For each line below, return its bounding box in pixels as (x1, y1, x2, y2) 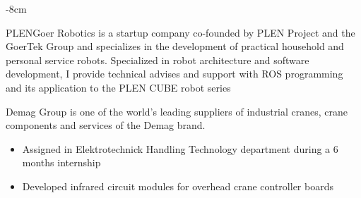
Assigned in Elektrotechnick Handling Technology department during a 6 (22, 141, 338, 156)
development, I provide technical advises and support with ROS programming (6, 66, 343, 81)
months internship (22, 155, 101, 170)
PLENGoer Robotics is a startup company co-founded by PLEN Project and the (6, 25, 355, 39)
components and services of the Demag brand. (6, 118, 206, 132)
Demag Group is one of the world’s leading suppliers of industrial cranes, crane (6, 104, 348, 118)
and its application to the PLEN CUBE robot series (6, 80, 231, 94)
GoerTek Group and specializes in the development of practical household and (6, 39, 344, 54)
